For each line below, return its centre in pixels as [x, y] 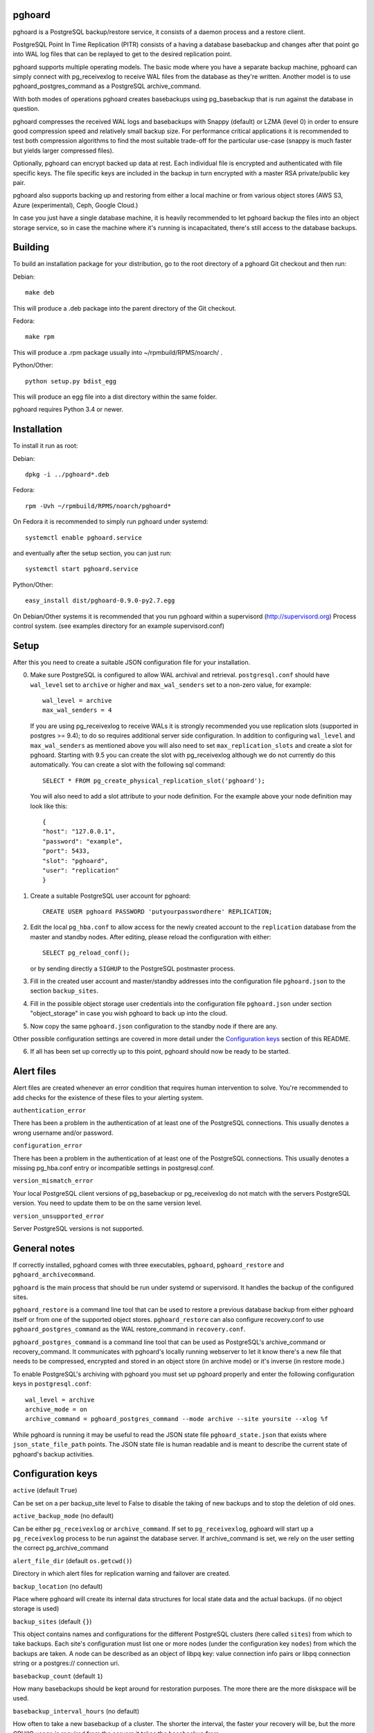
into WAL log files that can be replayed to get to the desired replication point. [122, 54]
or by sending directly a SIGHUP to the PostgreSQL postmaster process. [133, 968]
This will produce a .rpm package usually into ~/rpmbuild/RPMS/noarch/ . [118, 352]
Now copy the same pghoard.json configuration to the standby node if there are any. [154, 1026]
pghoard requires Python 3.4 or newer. [68, 410]
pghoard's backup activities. [53, 1454]
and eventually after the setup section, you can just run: [92, 553]
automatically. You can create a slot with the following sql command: [128, 765]
